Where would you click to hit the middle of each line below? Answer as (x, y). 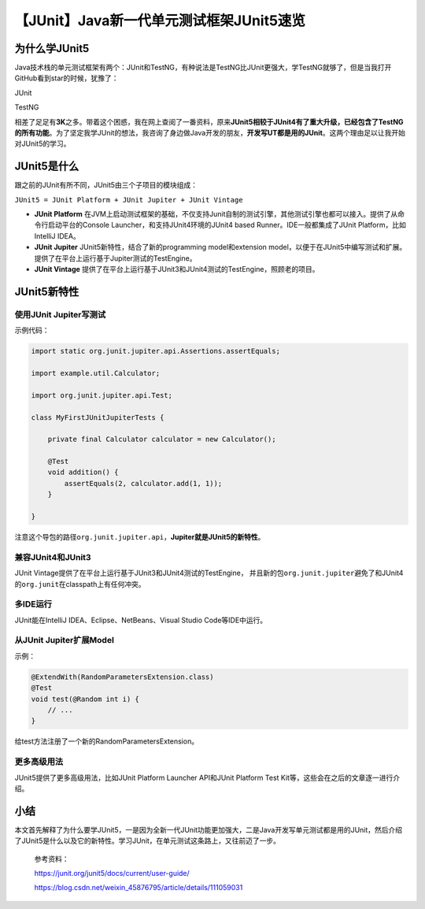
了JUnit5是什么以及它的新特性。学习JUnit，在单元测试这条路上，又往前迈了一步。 (148, 841)
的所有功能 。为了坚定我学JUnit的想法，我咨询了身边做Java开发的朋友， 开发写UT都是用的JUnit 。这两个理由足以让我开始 (210, 133)
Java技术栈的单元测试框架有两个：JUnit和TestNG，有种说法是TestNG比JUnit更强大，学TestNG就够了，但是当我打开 (203, 68)
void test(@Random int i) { (85, 699)
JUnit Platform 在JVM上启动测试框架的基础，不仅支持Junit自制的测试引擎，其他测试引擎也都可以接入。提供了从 (216, 214)
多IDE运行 (33, 604)
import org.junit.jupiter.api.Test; (102, 395)
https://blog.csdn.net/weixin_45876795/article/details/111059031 (139, 888)
